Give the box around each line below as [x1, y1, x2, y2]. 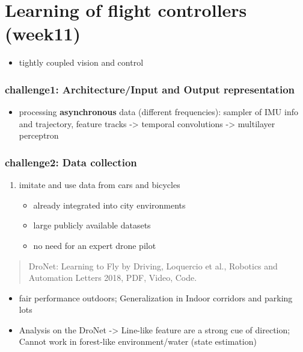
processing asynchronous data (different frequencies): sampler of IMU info [19, 105, 298, 118]
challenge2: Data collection [5, 154, 137, 169]
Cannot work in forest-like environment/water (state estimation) [19, 335, 257, 348]
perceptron [19, 129, 59, 142]
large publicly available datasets [33, 219, 151, 231]
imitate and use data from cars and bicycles [19, 178, 180, 191]
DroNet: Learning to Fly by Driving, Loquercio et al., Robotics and [28, 259, 278, 272]
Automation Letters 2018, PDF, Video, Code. [28, 271, 197, 284]
